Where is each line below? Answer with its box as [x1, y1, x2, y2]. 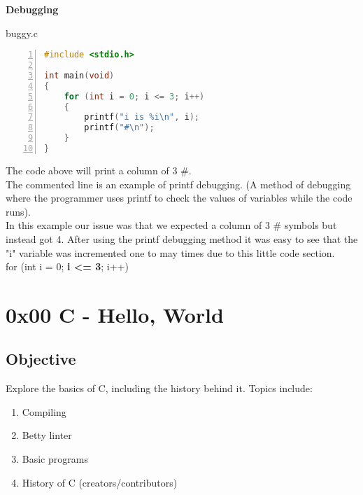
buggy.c [6, 25, 38, 40]
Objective [6, 348, 76, 370]
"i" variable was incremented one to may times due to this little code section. [6, 245, 335, 260]
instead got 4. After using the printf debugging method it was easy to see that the [6, 231, 358, 246]
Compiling [22, 404, 66, 419]
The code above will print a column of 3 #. [6, 162, 192, 177]
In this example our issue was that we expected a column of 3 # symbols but [6, 218, 337, 232]
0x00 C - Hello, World [6, 300, 224, 328]
